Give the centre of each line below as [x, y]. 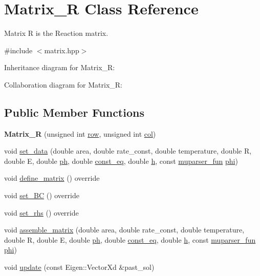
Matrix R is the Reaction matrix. [56, 33]
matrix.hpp [62, 50]
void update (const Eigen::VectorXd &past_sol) [79, 267]
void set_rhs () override [41, 212]
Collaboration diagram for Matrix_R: [63, 84]
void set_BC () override [42, 195]
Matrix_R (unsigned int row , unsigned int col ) [80, 133]
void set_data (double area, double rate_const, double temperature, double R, [128, 151]
